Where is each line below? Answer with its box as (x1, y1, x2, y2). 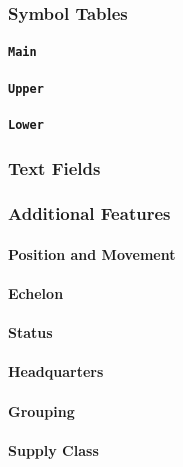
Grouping (8, 400, 75, 421)
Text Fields (8, 155, 101, 180)
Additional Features (8, 201, 171, 226)
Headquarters (8, 361, 104, 382)
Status (8, 322, 53, 343)
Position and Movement (8, 243, 176, 264)
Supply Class (8, 439, 99, 460)
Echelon (8, 283, 64, 304)
